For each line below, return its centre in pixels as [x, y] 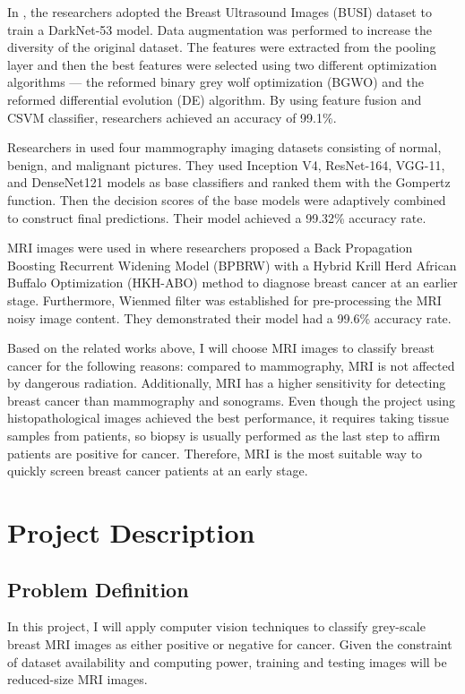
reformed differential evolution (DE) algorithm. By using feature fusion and [215, 99]
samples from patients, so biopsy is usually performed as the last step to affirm [224, 436]
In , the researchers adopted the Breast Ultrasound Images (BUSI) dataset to [220, 12]
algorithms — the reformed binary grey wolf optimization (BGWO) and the [215, 82]
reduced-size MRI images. [77, 679]
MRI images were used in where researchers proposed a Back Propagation [210, 248]
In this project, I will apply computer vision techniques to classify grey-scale [216, 626]
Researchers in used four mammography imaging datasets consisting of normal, [224, 147]
